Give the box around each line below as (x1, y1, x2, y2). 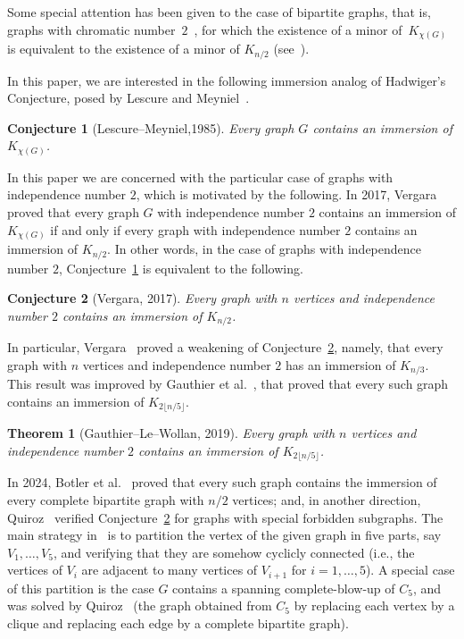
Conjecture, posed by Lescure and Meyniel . (7, 88, 250, 107)
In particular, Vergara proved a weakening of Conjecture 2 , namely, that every (7, 338, 443, 357)
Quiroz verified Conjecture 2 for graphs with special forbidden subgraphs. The (7, 508, 443, 526)
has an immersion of (285, 355, 396, 374)
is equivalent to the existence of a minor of (7, 39, 240, 58)
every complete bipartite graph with (7, 490, 204, 509)
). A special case (365, 560, 455, 579)
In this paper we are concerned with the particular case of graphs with (7, 167, 394, 186)
